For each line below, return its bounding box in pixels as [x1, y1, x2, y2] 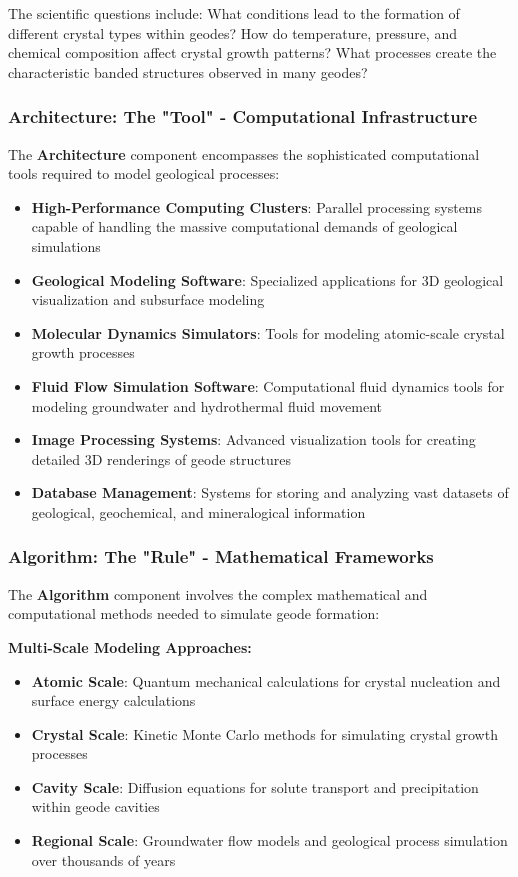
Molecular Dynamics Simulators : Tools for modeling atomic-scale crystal [31, 322, 505, 343]
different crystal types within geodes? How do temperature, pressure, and [8, 22, 457, 43]
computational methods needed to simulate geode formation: [8, 603, 380, 624]
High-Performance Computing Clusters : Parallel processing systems [31, 196, 483, 217]
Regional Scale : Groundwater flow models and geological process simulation [31, 830, 508, 851]
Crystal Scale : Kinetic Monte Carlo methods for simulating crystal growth [31, 723, 498, 744]
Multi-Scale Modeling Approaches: [8, 636, 252, 657]
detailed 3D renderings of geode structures [31, 448, 291, 469]
